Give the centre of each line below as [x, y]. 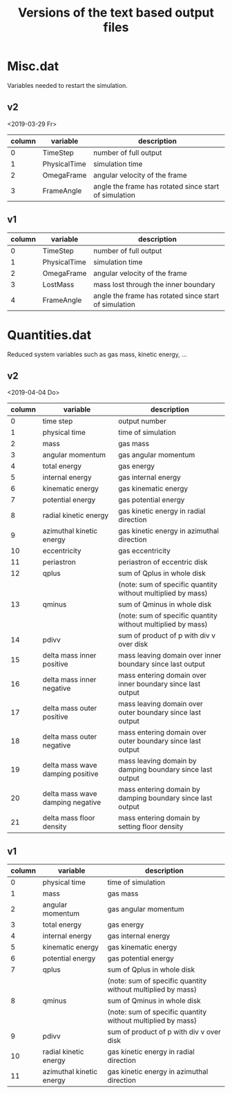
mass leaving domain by [157, 761]
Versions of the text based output [116, 13]
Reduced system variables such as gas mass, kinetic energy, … [97, 354]
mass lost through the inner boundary [154, 284]
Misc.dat [33, 66]
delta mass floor [69, 818]
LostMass [58, 284]
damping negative [72, 802]
